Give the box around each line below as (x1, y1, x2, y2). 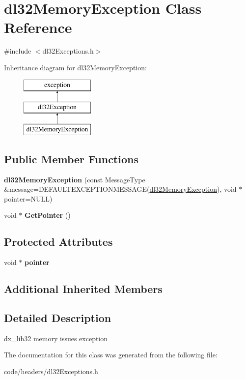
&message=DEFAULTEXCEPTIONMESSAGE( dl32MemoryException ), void (4, 184, 237, 194)
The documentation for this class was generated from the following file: (4, 350, 218, 360)
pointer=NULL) (4, 193, 53, 204)
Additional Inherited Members (4, 281, 163, 296)
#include (4, 46, 31, 56)
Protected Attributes (4, 234, 113, 249)
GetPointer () (25, 210, 71, 220)
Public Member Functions (4, 151, 138, 166)
